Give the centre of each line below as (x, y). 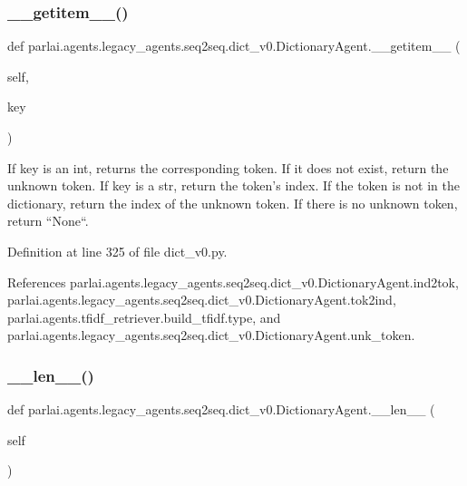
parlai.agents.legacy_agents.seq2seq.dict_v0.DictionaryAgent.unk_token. (211, 335)
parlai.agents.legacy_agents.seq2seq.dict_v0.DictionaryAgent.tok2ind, (202, 300)
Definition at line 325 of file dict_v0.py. (117, 251)
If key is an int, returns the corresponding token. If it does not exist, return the (228, 167)
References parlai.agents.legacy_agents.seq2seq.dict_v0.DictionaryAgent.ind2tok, (233, 282)
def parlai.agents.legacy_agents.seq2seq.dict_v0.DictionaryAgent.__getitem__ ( (234, 46)
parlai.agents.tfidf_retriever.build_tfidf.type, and (144, 317)
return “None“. (48, 221)
